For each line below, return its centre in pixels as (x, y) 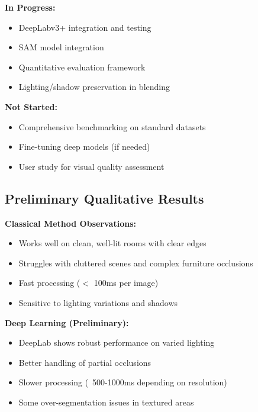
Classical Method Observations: (70, 223)
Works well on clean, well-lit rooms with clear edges (112, 243)
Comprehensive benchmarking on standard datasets (112, 126)
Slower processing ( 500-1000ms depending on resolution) (123, 382)
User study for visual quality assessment (91, 166)
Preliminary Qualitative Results (104, 198)
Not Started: (31, 106)
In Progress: (30, 7)
